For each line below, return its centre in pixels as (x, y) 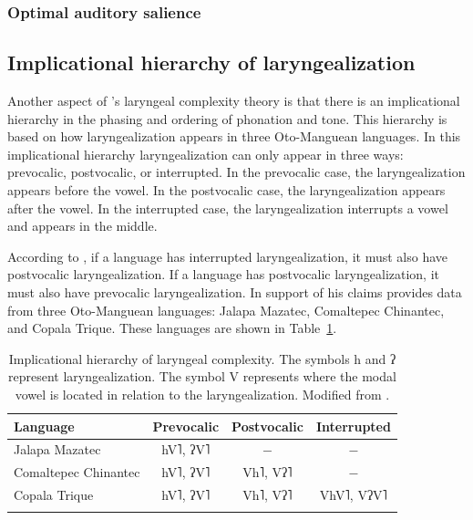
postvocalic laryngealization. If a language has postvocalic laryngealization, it (224, 274)
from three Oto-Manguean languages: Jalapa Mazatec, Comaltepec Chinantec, (226, 310)
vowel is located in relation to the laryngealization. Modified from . (202, 394)
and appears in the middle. (82, 226)
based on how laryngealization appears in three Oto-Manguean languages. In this (234, 136)
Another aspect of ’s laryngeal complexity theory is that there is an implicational (234, 101)
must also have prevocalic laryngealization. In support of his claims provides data (235, 291)
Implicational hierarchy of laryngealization (211, 62)
